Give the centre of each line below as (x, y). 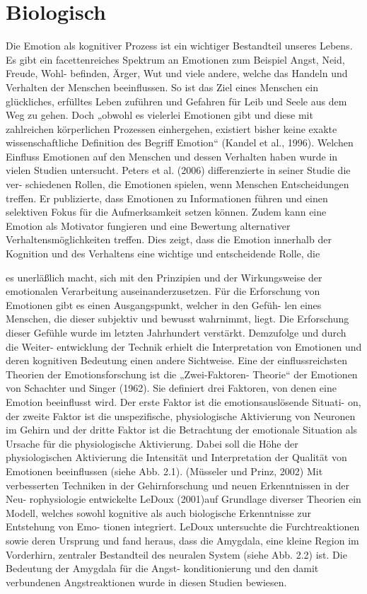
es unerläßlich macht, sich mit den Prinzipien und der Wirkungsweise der (164, 277)
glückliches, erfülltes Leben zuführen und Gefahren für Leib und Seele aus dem (176, 101)
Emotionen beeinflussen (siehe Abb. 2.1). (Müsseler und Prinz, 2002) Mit (164, 471)
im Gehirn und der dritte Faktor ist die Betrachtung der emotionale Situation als (182, 430)
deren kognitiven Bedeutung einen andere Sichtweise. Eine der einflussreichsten (177, 360)
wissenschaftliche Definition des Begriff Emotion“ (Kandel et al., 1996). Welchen (180, 142)
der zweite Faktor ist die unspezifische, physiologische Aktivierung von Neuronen (181, 415)
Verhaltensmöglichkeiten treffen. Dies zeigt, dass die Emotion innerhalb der (169, 239)
